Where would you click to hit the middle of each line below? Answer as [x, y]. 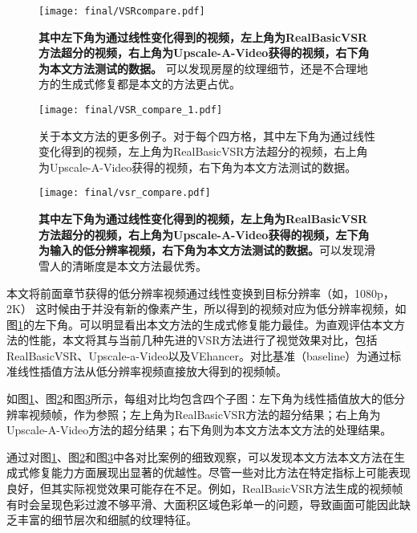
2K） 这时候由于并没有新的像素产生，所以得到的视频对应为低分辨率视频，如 [206, 309]
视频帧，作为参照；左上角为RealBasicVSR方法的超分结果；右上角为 [204, 414]
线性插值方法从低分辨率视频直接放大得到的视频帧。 [152, 371]
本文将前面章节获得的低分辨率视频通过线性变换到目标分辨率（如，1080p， [200, 293]
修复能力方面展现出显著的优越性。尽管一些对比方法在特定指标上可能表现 [219, 472]
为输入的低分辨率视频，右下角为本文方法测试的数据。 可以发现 [201, 250]
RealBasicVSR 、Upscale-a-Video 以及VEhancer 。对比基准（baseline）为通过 [198, 355]
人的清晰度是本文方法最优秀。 [128, 265]
